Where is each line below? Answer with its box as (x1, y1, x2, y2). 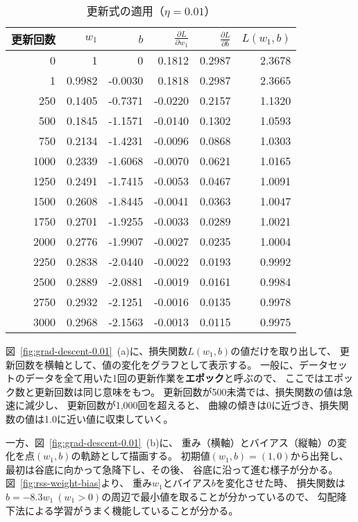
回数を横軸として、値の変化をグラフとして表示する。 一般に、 (15, 357, 299, 371)
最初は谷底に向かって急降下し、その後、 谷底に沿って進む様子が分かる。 (6, 462, 339, 476)
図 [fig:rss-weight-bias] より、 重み (6, 475, 152, 490)
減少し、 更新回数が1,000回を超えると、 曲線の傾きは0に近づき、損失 (24, 398, 339, 412)
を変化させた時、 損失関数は (215, 475, 346, 490)
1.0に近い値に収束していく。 (44, 411, 173, 426)
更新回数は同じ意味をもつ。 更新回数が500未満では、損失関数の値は (34, 384, 343, 398)
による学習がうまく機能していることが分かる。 (24, 503, 239, 517)
